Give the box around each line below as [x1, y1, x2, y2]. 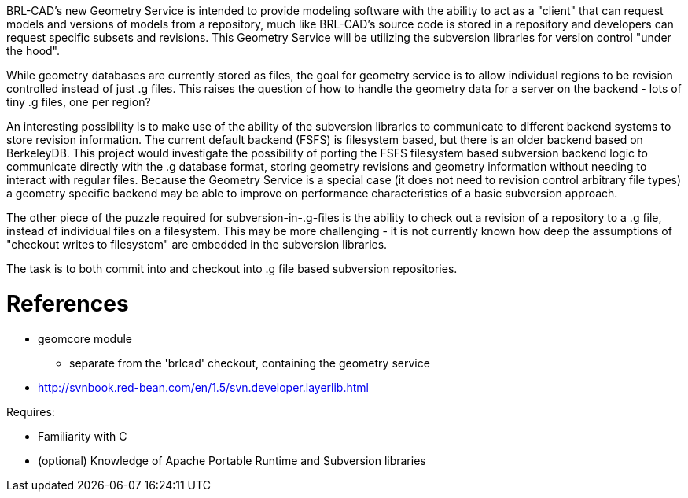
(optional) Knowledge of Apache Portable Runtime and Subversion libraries [38, 453, 426, 467]
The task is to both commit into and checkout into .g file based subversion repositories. [6, 262, 458, 275]
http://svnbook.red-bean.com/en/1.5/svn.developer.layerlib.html [38, 380, 369, 394]
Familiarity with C [38, 429, 127, 443]
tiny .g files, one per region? [6, 95, 151, 109]
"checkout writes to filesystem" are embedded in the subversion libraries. [6, 238, 388, 251]
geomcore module [38, 331, 132, 345]
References [6, 290, 129, 317]
